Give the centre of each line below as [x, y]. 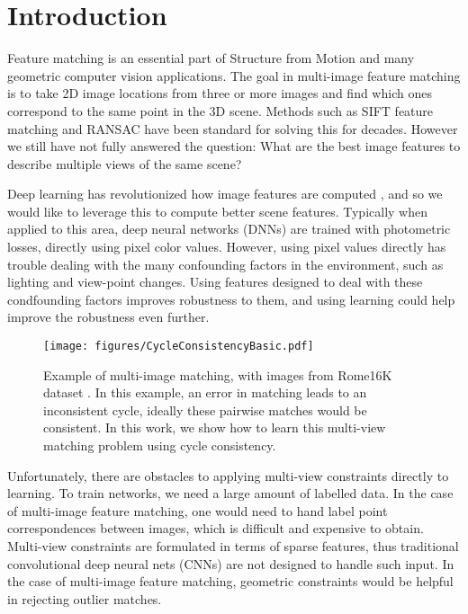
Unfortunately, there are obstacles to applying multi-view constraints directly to [228, 475]
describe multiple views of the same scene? [125, 163]
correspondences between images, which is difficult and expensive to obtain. [216, 528]
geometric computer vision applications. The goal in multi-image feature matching [234, 75]
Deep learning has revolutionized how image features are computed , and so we [225, 194]
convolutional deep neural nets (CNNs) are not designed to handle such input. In [231, 563]
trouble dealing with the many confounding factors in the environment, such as [225, 264]
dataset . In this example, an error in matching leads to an [205, 392]
